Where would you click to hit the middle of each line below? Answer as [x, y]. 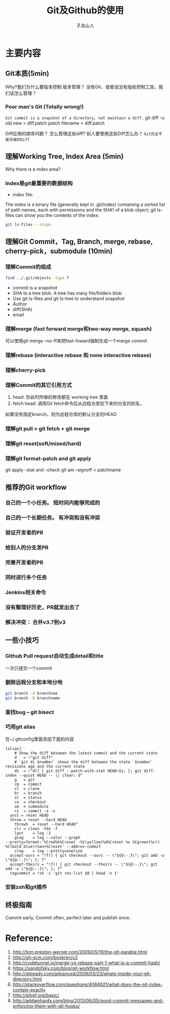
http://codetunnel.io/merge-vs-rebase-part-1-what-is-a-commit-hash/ [86, 963]
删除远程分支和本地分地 [34, 682]
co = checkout [30, 802]
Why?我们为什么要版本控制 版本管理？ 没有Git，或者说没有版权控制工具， [82, 86]
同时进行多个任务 [26, 578]
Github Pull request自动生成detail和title [55, 656]
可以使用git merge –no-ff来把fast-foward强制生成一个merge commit [76, 341]
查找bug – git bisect [30, 712]
